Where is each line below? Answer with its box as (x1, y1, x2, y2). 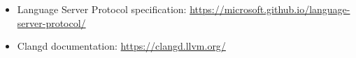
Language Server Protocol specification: (17, 2, 187, 16)
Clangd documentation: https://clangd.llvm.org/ (17, 39, 226, 53)
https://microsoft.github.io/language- (190, 2, 350, 16)
